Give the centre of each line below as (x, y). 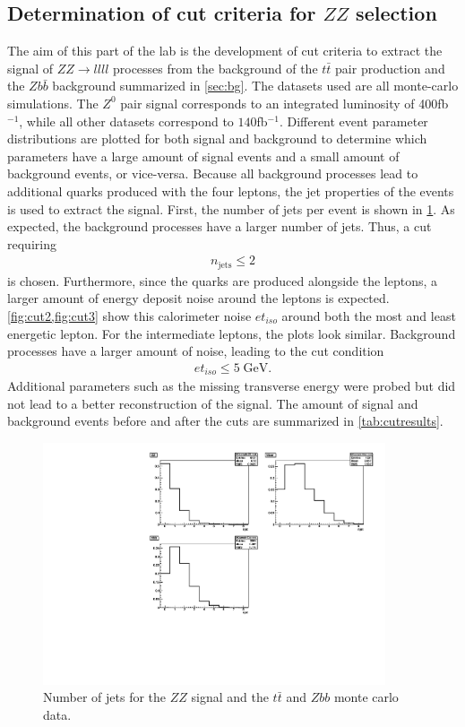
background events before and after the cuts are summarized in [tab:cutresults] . (225, 421)
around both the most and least (369, 316)
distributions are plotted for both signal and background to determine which (217, 138)
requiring (32, 243)
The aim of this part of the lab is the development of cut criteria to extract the (225, 51)
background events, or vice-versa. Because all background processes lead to (213, 173)
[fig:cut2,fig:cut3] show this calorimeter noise (129, 316)
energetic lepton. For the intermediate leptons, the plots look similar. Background (232, 333)
